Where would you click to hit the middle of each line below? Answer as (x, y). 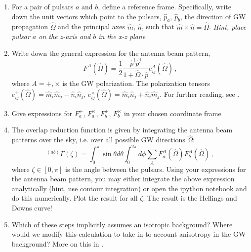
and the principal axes (91, 26)
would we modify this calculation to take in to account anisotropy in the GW (129, 234)
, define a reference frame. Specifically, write (165, 6)
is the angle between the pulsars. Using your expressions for (156, 169)
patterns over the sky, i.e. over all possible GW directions (98, 140)
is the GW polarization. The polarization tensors (136, 83)
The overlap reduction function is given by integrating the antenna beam (122, 130)
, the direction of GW (213, 16)
